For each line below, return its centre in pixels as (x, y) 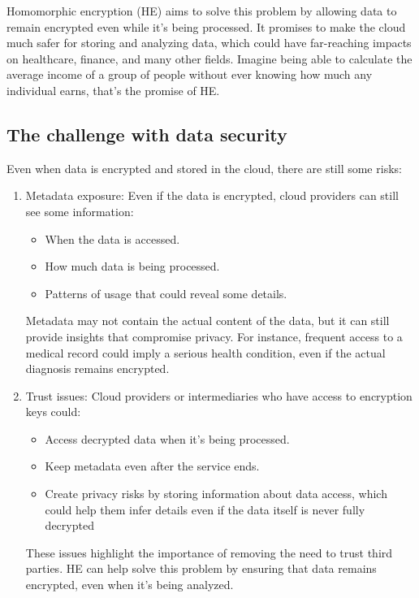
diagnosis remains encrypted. (97, 368)
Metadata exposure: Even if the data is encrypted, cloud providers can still (212, 195)
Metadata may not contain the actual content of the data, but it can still (207, 321)
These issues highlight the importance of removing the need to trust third (209, 552)
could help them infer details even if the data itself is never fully (205, 509)
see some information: (80, 211)
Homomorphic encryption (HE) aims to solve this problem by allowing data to (202, 11)
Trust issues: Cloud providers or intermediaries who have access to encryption (219, 395)
